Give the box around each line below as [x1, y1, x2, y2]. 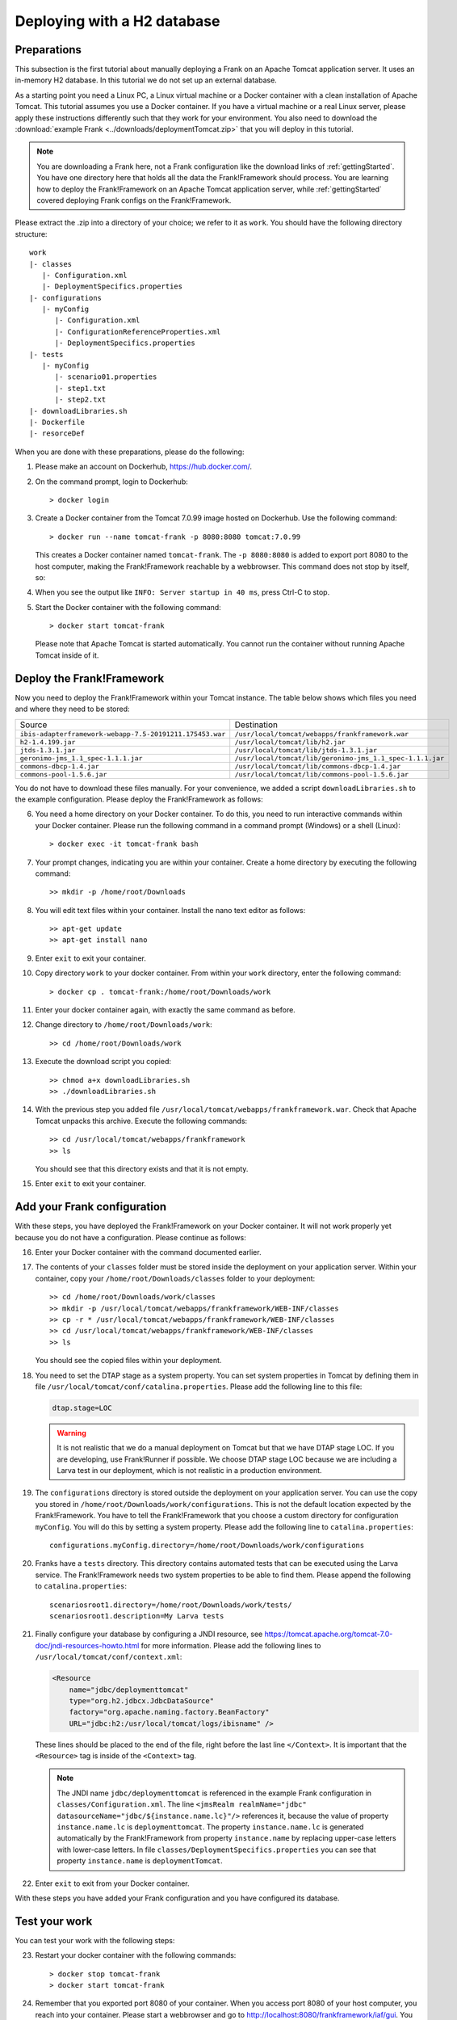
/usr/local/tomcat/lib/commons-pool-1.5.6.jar [234, 770, 409, 779]
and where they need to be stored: [15, 704, 130, 714]
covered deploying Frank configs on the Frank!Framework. [36, 195, 232, 205]
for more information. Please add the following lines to [140, 1640, 321, 1650]
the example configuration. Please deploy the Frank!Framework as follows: [15, 794, 264, 804]
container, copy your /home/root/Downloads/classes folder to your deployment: [35, 1273, 316, 1283]
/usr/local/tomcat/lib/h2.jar [234, 738, 346, 747]
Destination [234, 719, 279, 730]
